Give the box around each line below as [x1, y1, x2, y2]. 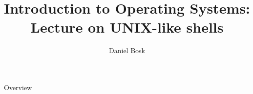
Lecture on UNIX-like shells [30, 17, 224, 37]
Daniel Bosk [109, 45, 145, 56]
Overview [4, 82, 32, 92]
